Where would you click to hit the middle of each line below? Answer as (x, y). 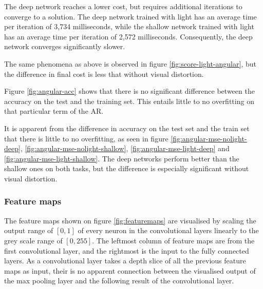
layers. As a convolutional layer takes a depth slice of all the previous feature (125, 261)
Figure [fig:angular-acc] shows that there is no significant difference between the (129, 91)
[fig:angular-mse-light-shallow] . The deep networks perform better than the (122, 158)
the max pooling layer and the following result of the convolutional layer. (119, 281)
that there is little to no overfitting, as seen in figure (86, 138)
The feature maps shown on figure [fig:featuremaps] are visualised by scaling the (130, 220)
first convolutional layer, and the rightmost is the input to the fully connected (127, 250)
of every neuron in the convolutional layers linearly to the (168, 230)
